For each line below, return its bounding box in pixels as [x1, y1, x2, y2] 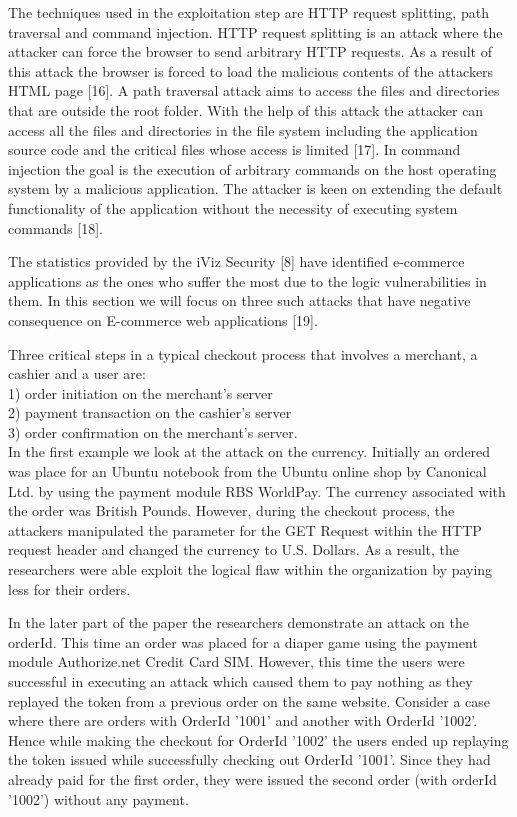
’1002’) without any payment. [8, 788, 189, 809]
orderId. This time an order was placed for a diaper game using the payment [8, 631, 478, 652]
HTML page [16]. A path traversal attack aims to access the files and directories [8, 80, 500, 101]
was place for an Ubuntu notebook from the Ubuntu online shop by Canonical [8, 461, 487, 482]
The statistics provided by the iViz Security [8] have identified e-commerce [8, 251, 465, 272]
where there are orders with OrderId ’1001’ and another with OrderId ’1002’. [8, 710, 478, 731]
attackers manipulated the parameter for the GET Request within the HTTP [8, 519, 482, 540]
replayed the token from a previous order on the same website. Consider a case [8, 690, 491, 711]
